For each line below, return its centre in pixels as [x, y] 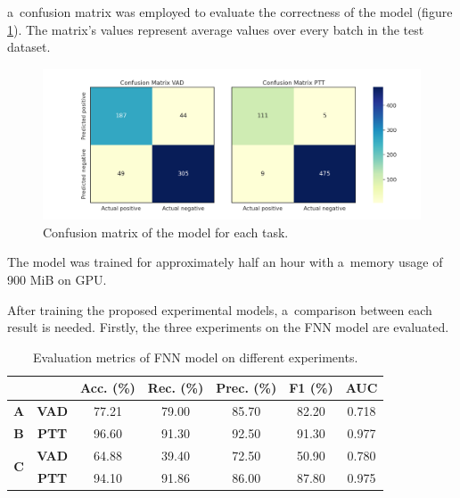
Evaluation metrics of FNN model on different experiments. [196, 357]
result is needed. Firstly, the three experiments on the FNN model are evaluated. [228, 327]
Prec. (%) [246, 388]
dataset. [29, 47]
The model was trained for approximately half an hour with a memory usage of [225, 262]
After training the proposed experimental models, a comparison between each [220, 309]
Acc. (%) [108, 388]
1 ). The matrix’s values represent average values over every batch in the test [216, 29]
